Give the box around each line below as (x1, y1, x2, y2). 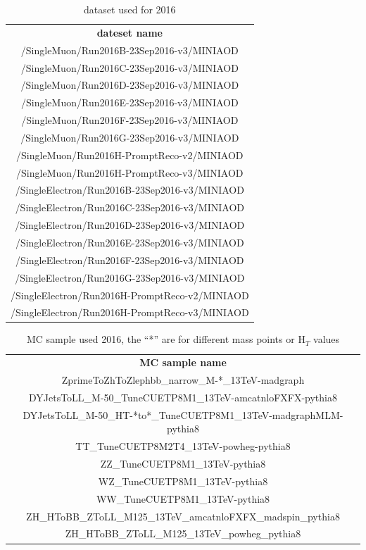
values (313, 332, 340, 346)
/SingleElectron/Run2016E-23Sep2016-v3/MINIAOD (15, 235, 244, 249)
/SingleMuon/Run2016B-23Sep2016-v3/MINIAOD (20, 42, 239, 57)
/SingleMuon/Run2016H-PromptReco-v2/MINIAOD (16, 147, 244, 162)
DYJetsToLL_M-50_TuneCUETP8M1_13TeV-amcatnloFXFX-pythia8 (29, 389, 337, 404)
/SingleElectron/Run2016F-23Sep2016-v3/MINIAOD (15, 252, 244, 267)
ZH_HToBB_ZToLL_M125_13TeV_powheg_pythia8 (65, 526, 301, 541)
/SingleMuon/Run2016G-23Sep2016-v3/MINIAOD (20, 130, 239, 144)
